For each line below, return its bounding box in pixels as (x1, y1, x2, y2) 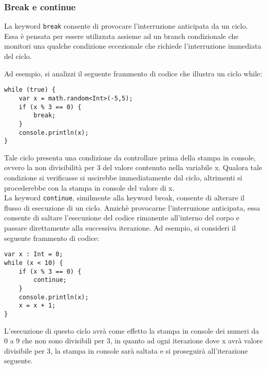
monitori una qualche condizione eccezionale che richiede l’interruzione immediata (4, 40, 261, 51)
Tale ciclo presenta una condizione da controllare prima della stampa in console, (4, 152, 256, 162)
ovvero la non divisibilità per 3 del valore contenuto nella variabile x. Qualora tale (4, 162, 262, 173)
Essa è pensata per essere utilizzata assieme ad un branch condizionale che (4, 30, 239, 41)
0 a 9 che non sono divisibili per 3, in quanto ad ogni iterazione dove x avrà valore (4, 335, 263, 346)
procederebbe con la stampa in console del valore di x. (4, 182, 175, 193)
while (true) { (4, 86, 56, 94)
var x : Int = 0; (4, 251, 63, 258)
